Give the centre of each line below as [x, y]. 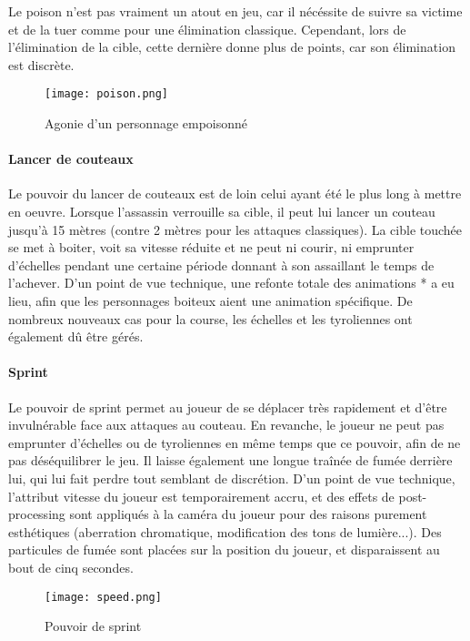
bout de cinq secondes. [71, 567]
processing [37, 514]
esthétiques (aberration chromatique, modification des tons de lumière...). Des [225, 531]
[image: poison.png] [107, 94]
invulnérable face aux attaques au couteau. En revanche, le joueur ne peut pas [226, 425]
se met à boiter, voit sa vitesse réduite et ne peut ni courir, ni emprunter [211, 247]
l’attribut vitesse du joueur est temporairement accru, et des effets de [201, 496]
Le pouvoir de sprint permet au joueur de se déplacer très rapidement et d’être [228, 407]
